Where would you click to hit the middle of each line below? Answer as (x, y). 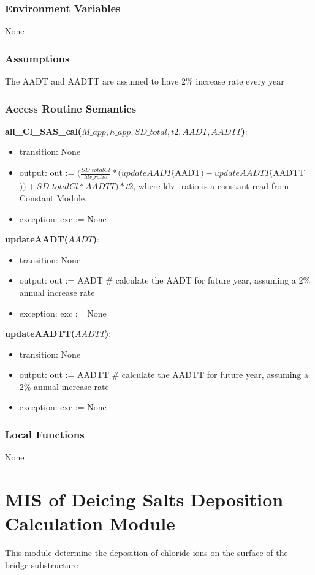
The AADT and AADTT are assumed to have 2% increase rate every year (145, 81)
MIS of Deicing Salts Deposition (144, 499)
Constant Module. (53, 197)
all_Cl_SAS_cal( (44, 131)
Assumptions (37, 58)
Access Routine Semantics (71, 108)
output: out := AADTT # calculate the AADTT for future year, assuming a (164, 374)
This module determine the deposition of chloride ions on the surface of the (146, 553)
